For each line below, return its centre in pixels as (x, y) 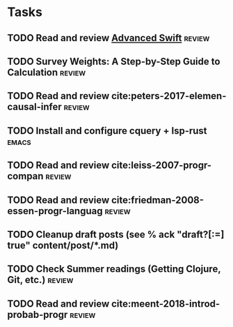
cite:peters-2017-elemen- (169, 96)
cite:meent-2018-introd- (166, 304)
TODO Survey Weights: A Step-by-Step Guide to (114, 61)
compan (25, 176)
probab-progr (38, 314)
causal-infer (35, 107)
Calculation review (47, 72)
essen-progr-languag (55, 211)
